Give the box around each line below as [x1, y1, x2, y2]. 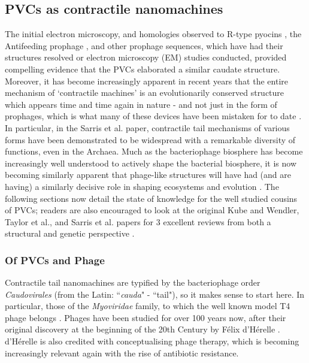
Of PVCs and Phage [5, 252, 105, 267]
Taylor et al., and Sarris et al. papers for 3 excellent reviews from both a [5, 215, 271, 228]
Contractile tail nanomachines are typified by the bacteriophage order [5, 276, 260, 289]
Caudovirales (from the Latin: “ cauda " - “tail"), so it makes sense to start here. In [5, 288, 305, 300]
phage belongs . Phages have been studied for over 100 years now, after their [5, 311, 286, 323]
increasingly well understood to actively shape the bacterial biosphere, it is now [5, 156, 297, 169]
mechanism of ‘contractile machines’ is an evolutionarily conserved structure [5, 86, 284, 99]
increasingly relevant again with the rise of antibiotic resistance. [5, 346, 239, 359]
